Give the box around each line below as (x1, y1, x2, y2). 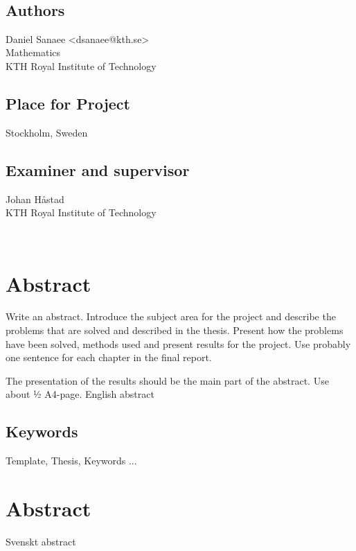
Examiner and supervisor (6, 159, 190, 180)
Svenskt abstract (6, 534, 76, 548)
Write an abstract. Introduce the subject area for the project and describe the (6, 309, 336, 324)
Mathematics (6, 45, 61, 60)
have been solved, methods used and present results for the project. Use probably (6, 336, 351, 351)
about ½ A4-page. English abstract (6, 387, 154, 401)
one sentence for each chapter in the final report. (6, 350, 212, 365)
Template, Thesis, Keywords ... (6, 453, 137, 468)
